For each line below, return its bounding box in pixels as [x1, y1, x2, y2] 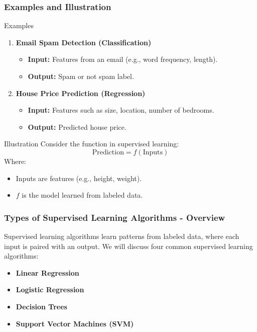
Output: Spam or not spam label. [28, 71, 134, 81]
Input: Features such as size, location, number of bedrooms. [28, 105, 214, 115]
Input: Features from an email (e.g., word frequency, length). [28, 54, 218, 64]
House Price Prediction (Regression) [16, 88, 146, 98]
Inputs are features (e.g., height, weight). [16, 173, 142, 183]
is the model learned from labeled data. [22, 190, 143, 200]
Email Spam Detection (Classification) [16, 37, 152, 47]
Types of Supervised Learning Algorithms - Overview [4, 211, 225, 223]
